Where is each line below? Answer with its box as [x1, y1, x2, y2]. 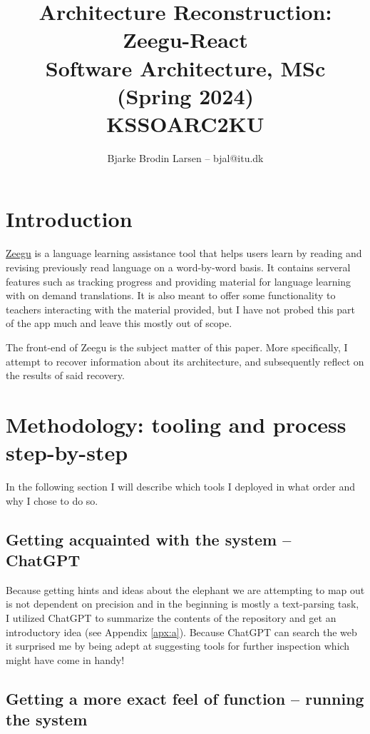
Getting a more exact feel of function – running [6, 687, 364, 709]
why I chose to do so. [6, 493, 98, 508]
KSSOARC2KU [106, 109, 264, 138]
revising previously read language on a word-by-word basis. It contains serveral [6, 260, 351, 274]
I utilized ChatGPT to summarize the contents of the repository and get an [6, 610, 336, 625]
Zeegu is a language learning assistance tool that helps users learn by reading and [6, 246, 362, 261]
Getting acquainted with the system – [6, 528, 292, 550]
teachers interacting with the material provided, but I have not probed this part [6, 301, 356, 316]
